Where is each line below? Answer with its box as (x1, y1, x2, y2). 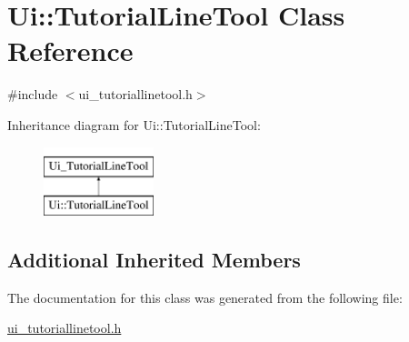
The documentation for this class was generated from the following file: (7, 287, 403, 307)
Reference (7, 32, 134, 69)
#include (7, 85, 58, 104)
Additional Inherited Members (7, 246, 301, 274)
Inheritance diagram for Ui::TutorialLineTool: (7, 115, 261, 134)
